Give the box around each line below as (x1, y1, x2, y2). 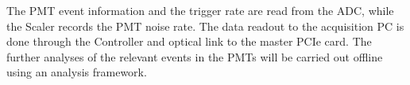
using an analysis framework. (6, 64, 147, 80)
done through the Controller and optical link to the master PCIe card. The (6, 33, 372, 50)
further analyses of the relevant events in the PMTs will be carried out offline (6, 48, 383, 65)
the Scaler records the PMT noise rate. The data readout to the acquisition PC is (6, 17, 404, 34)
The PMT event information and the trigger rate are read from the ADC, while (6, 2, 394, 18)
